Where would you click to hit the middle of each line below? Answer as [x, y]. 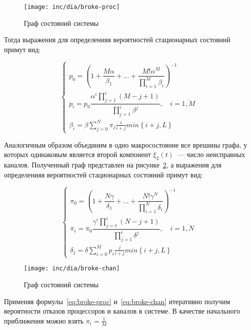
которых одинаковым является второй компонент [78, 154]
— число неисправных [211, 154]
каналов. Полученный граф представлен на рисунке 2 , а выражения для [113, 165]
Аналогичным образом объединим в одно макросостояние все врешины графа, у [126, 144]
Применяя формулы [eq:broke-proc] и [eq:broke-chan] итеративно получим [117, 301]
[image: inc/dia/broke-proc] [72, 7]
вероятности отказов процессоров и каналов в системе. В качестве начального [122, 311]
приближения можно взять [44, 320]
